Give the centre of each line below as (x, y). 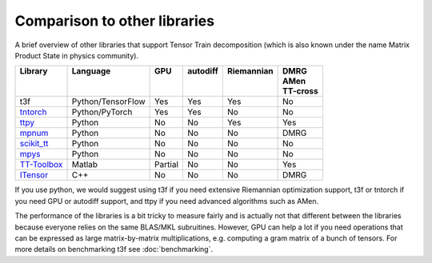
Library (34, 71)
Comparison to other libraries (115, 21)
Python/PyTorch (102, 112)
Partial (167, 165)
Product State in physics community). (77, 55)
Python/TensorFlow (108, 102)
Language (91, 71)
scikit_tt (34, 144)
